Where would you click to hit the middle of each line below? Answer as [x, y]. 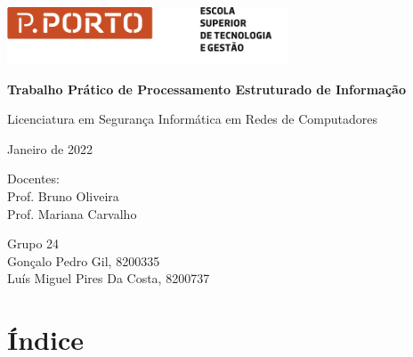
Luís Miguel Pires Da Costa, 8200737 [109, 278]
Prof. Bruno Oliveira [63, 195]
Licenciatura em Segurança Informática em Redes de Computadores [192, 119]
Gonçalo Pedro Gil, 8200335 [84, 260]
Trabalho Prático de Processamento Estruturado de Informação [206, 89]
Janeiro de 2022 [50, 148]
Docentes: [33, 178]
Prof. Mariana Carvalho [72, 213]
